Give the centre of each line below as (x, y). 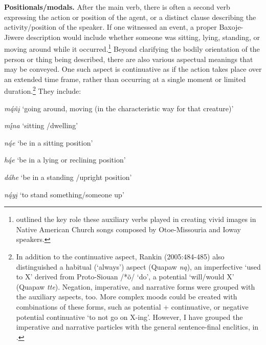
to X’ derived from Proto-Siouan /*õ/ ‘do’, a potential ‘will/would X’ (125, 277)
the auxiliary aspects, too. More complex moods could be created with (127, 297)
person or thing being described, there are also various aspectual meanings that (129, 59)
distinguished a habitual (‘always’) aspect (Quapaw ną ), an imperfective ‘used (138, 266)
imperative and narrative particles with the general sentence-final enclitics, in (137, 327)
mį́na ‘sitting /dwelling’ (41, 125)
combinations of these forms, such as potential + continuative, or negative (132, 306)
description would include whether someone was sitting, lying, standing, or (143, 37)
